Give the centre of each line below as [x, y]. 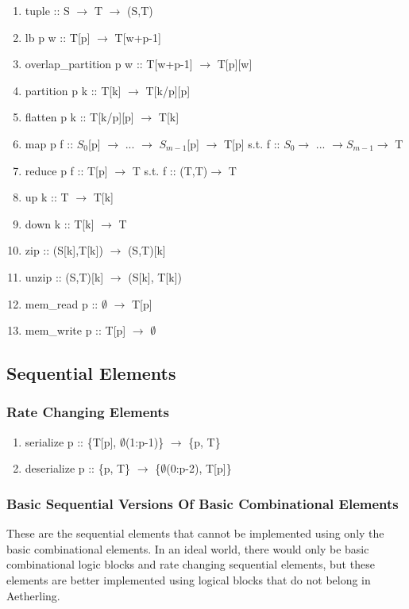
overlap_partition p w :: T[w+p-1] [109, 64]
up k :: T [47, 197]
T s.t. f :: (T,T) [170, 170]
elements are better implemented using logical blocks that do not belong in [189, 579]
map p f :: [49, 143]
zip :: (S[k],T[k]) [64, 250]
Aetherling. [33, 595]
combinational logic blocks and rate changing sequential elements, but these [191, 564]
